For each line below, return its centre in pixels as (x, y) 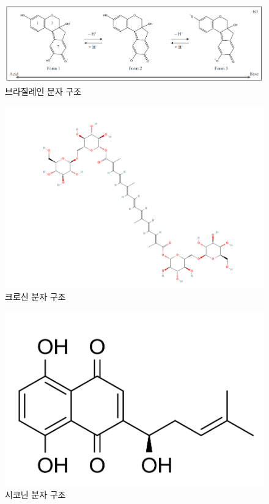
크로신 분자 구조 (35, 297)
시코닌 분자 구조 (35, 495)
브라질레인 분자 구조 (43, 91)
